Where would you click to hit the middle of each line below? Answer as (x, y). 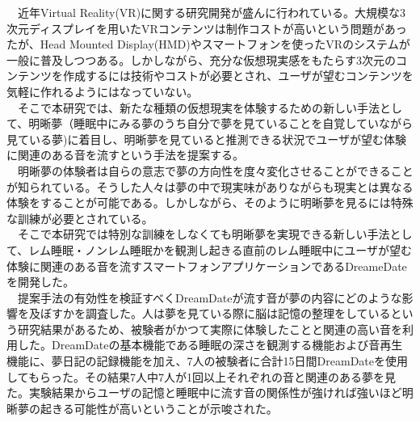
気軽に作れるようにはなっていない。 (103, 91)
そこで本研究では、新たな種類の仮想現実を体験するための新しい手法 (198, 107)
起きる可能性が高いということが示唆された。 (159, 408)
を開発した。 (40, 282)
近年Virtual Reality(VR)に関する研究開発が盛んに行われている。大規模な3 (211, 12)
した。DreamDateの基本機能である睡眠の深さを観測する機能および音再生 (210, 345)
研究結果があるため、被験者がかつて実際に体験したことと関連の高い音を (210, 329)
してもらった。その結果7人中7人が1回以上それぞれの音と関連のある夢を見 (201, 376)
